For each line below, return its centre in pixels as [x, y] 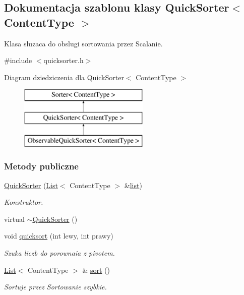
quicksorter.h [64, 60]
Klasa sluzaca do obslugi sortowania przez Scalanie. [83, 43]
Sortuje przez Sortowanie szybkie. [55, 287]
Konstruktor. [24, 202]
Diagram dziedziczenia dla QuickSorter [64, 77]
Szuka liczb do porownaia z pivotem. [59, 252]
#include [18, 60]
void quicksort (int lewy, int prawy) [59, 236]
